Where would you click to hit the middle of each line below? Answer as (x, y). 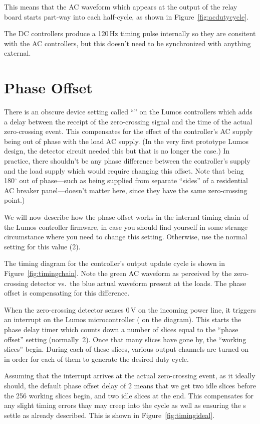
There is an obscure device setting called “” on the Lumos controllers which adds (128, 112)
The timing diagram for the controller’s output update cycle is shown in (115, 263)
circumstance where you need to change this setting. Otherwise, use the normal (126, 237)
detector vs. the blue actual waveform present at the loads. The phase (139, 283)
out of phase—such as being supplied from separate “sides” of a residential (134, 180)
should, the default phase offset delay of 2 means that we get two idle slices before (130, 385)
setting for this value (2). (42, 246)
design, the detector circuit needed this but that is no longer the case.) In (117, 151)
